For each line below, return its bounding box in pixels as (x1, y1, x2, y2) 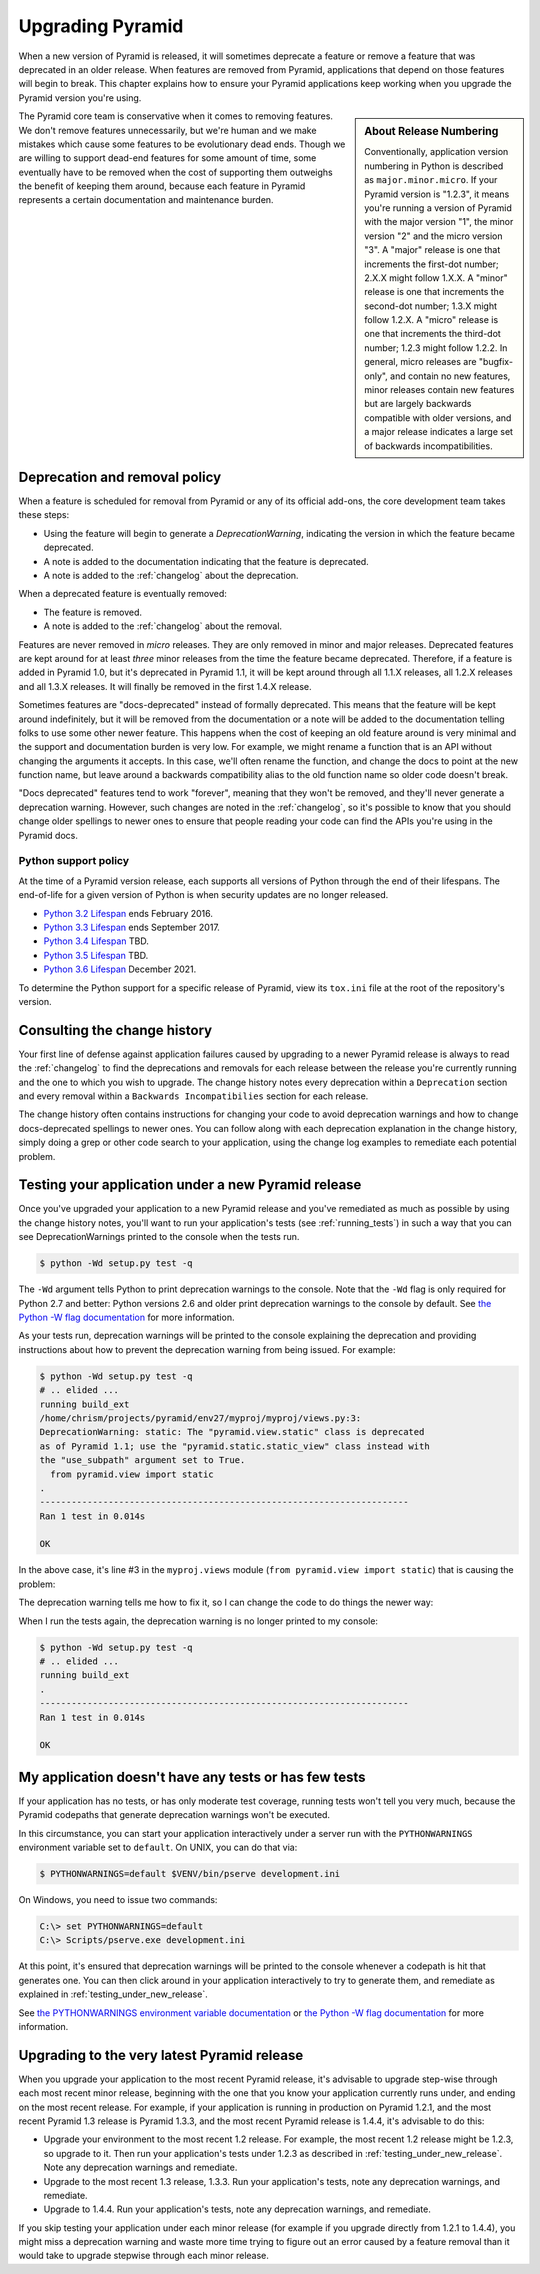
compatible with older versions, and (364, 411, 512, 424)
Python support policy (18, 854, 130, 868)
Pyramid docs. (18, 829, 79, 841)
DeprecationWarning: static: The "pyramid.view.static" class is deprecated (39, 1426, 425, 1438)
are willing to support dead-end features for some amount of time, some (18, 152, 317, 164)
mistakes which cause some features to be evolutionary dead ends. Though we (18, 138, 346, 150)
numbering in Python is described (364, 160, 504, 172)
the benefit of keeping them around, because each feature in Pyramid (18, 180, 306, 192)
